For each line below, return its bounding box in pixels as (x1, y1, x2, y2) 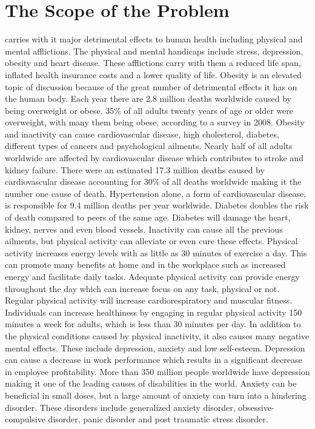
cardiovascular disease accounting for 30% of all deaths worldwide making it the (5, 175, 302, 188)
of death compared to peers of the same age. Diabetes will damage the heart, (5, 211, 291, 224)
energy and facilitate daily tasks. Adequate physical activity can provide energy (5, 270, 300, 282)
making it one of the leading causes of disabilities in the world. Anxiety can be (5, 377, 297, 390)
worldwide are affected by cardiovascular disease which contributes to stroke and (5, 151, 303, 164)
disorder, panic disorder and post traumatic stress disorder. (48, 413, 268, 425)
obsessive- (238, 401, 274, 413)
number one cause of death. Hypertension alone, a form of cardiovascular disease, (5, 187, 307, 199)
